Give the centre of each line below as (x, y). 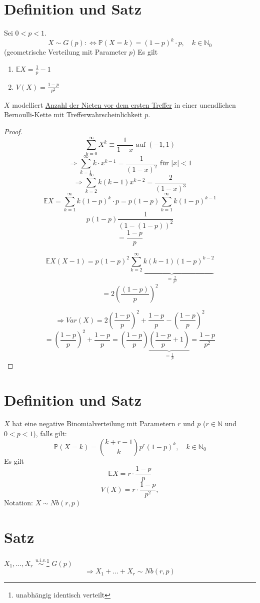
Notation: (18, 503)
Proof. (13, 131)
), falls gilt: (50, 433)
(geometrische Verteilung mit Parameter (65, 52)
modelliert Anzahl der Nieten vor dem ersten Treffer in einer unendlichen (124, 104)
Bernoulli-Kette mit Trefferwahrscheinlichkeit (73, 114)
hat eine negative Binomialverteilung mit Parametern (94, 423)
